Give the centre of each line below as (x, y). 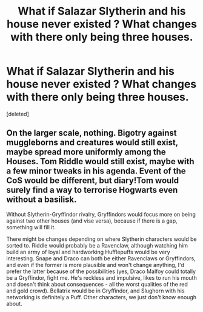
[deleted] (18, 114)
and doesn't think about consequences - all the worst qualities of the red (97, 284)
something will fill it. (31, 227)
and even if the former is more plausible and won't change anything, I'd (95, 265)
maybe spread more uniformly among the (86, 152)
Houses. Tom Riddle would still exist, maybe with (100, 161)
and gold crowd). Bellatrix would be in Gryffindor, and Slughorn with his (95, 291)
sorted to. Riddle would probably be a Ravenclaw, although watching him (97, 245)
